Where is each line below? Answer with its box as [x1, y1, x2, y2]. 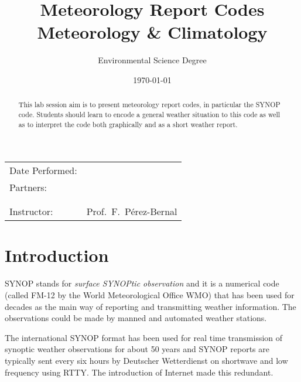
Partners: [9, 180, 47, 195]
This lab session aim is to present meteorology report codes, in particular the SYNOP [18, 100, 281, 110]
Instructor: [9, 204, 53, 219]
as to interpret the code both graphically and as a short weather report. [18, 119, 238, 129]
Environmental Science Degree [98, 54, 207, 66]
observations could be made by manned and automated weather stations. [5, 312, 267, 324]
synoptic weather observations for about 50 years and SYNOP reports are [5, 343, 269, 355]
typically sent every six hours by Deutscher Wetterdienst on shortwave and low [5, 354, 288, 366]
